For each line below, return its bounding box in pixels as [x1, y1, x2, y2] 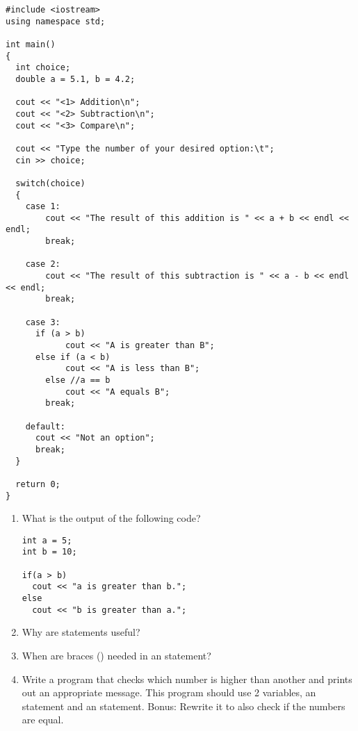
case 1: [25, 202, 60, 212]
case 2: [25, 259, 60, 270]
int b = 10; [22, 547, 77, 557]
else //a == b [45, 375, 111, 385]
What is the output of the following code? [22, 511, 201, 525]
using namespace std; [6, 16, 106, 26]
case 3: [25, 317, 60, 327]
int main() [6, 39, 56, 49]
